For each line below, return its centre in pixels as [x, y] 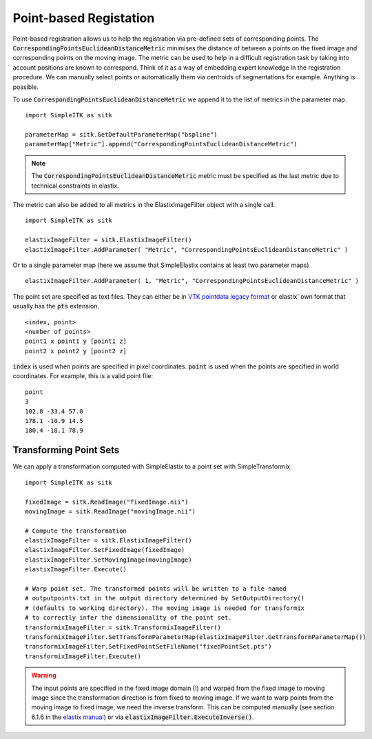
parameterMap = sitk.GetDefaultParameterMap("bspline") [121, 135]
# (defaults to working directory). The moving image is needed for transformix [165, 608]
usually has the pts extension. [56, 306]
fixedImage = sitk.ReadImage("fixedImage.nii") [107, 502]
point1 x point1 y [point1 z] [76, 341]
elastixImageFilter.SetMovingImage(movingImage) [108, 560]
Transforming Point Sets [66, 450]
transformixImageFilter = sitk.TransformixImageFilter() [123, 627]
